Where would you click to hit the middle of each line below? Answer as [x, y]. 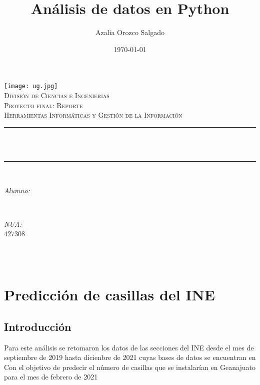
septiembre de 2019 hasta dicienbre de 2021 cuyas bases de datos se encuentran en [130, 357]
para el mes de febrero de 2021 [51, 377]
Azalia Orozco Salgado [130, 32]
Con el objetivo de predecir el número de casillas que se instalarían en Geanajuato [130, 367]
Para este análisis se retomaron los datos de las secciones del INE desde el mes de [129, 347]
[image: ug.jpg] [31, 86]
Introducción [38, 326]
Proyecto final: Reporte [43, 105]
